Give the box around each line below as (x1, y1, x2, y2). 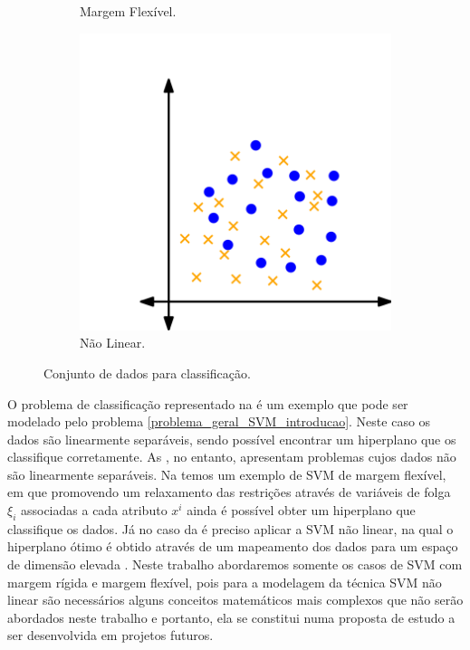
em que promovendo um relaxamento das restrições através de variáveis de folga (7, 483, 451, 502)
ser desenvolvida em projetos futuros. (7, 626, 214, 645)
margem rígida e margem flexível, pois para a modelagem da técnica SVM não (7, 572, 442, 591)
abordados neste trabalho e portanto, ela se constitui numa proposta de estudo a (7, 607, 456, 626)
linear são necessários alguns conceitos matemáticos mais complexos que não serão (7, 590, 464, 609)
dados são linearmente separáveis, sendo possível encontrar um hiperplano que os (7, 429, 456, 448)
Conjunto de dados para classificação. (43, 363, 251, 382)
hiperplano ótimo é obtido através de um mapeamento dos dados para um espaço (7, 537, 458, 556)
